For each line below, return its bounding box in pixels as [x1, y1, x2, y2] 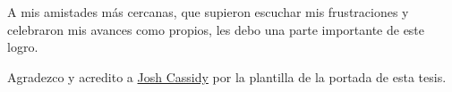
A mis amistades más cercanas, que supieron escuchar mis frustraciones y [7, 3, 409, 21]
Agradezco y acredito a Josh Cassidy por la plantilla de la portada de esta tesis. [7, 67, 447, 86]
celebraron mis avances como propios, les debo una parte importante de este [7, 20, 425, 38]
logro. [7, 38, 38, 56]
